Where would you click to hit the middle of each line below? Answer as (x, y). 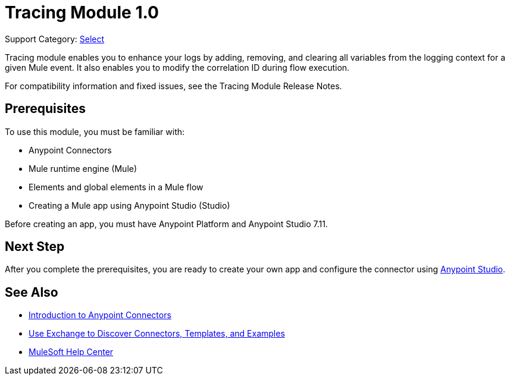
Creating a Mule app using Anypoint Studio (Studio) (129, 205)
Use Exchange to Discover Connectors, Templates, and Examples (157, 334)
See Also (32, 292)
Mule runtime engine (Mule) (83, 168)
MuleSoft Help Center (71, 352)
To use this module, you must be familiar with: (95, 131)
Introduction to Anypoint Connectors (100, 315)
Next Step (35, 247)
